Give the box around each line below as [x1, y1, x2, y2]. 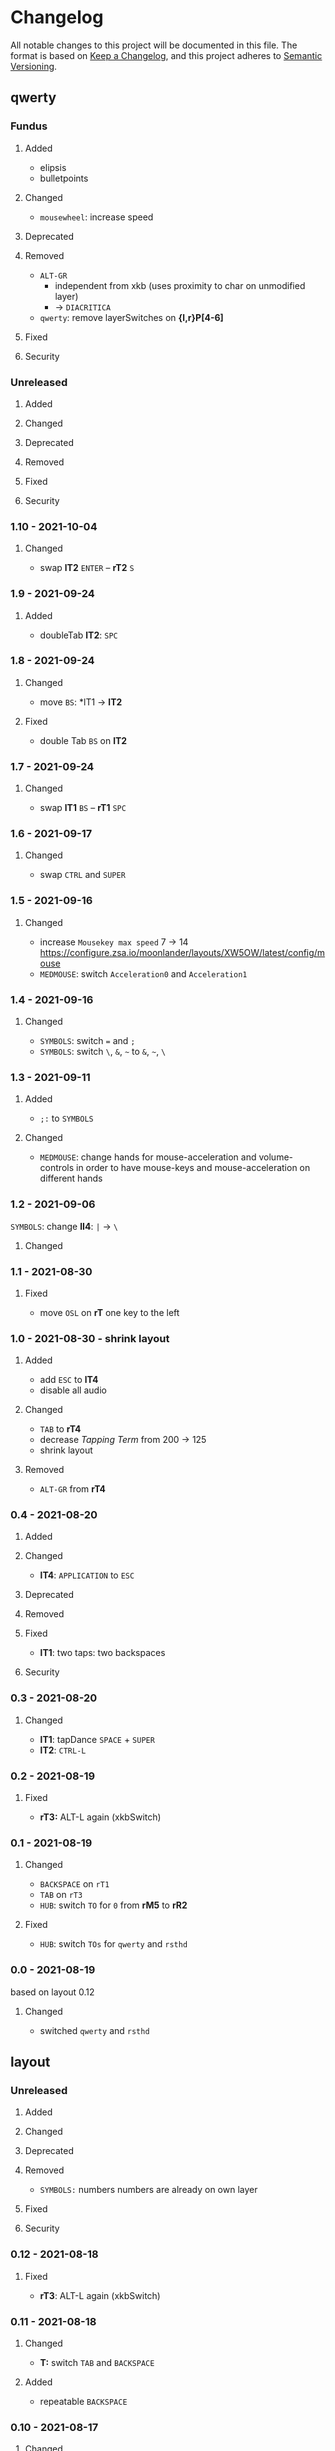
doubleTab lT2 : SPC [39, 629, 118, 641]
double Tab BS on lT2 [39, 734, 128, 746]
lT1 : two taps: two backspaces [39, 1647, 166, 1659]
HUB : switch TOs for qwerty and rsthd [39, 1938, 188, 1950]
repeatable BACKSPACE [39, 2395, 128, 2407]
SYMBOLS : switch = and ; [39, 1035, 136, 1046]
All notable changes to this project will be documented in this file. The [10, 39, 298, 51]
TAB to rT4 [39, 1423, 82, 1435]
